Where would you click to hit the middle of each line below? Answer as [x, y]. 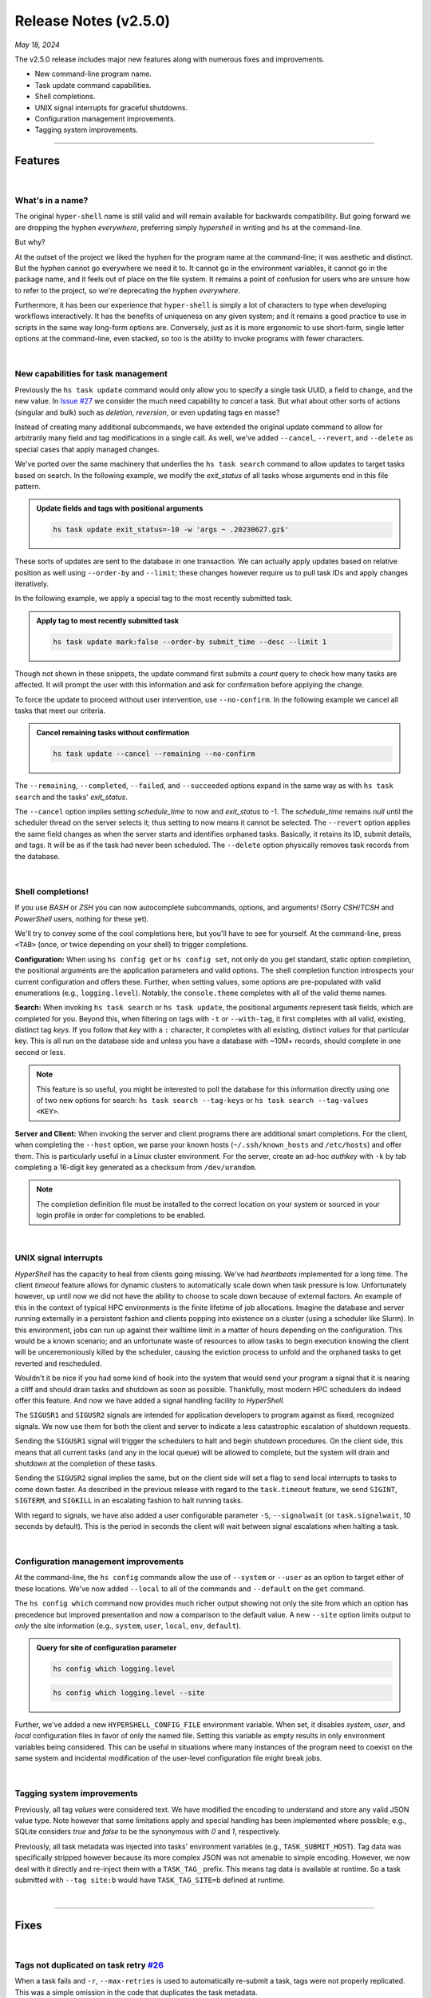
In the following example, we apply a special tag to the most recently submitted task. [154, 599]
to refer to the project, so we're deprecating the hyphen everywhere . [128, 290]
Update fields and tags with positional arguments [120, 508]
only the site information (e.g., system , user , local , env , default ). [128, 1626]
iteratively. [32, 584]
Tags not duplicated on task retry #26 [89, 1965]
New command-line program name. [93, 74]
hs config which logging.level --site [129, 1693]
